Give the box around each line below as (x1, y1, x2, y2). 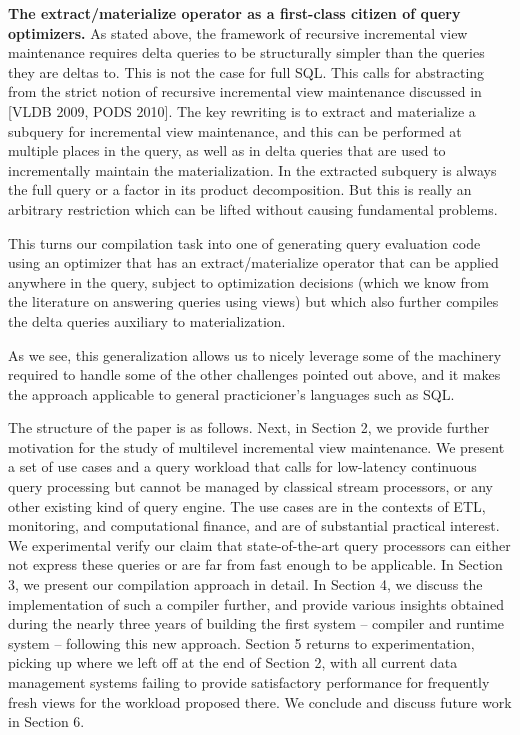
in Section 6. (8, 711, 85, 732)
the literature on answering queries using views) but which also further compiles (8, 291, 499, 312)
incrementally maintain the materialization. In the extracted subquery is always (8, 159, 497, 180)
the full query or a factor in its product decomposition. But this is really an (8, 179, 472, 200)
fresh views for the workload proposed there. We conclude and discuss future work (8, 691, 512, 712)
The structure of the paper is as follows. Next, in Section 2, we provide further (8, 417, 490, 438)
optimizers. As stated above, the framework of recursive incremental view (8, 22, 468, 43)
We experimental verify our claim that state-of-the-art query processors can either (8, 534, 511, 555)
